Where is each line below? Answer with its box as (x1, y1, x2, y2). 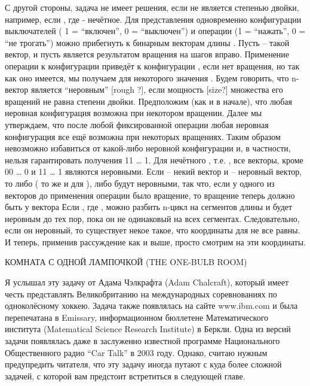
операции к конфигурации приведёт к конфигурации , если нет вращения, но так (5, 59, 300, 72)
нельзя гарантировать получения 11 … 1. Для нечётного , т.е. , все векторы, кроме (5, 153, 303, 166)
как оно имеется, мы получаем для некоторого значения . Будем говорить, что (5, 71, 289, 84)
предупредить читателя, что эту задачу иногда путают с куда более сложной (5, 358, 282, 370)
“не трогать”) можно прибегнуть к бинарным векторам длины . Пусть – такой (5, 36, 290, 48)
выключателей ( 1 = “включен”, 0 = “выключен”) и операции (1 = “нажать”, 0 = (5, 25, 306, 37)
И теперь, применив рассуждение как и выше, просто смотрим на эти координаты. (5, 235, 306, 248)
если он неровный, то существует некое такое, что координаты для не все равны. (5, 224, 300, 236)
